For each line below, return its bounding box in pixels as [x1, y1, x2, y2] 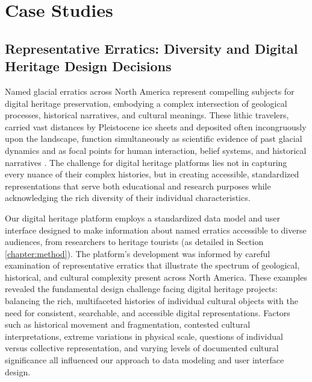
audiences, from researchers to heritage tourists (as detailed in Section [5, 235, 264, 248]
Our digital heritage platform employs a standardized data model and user [5, 211, 281, 224]
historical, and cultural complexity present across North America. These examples [5, 270, 307, 283]
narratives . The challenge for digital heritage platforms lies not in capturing [5, 156, 287, 168]
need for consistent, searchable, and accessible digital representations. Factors [5, 306, 290, 319]
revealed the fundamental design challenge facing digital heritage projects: [5, 282, 278, 295]
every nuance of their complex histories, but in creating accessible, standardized [5, 168, 299, 180]
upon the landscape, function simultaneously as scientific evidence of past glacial [5, 132, 302, 145]
